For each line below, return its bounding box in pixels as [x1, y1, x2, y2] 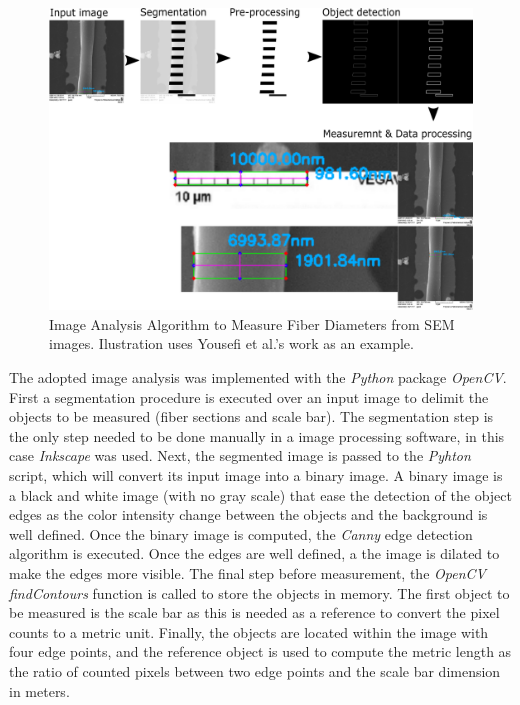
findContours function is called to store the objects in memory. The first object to [9, 582, 510, 603]
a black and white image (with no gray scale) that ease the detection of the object [9, 484, 512, 505]
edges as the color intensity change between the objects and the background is [9, 504, 488, 525]
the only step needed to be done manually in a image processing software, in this [9, 425, 505, 446]
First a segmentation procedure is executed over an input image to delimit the [9, 386, 489, 407]
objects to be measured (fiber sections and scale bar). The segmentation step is [9, 406, 494, 427]
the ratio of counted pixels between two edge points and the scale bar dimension [9, 660, 501, 681]
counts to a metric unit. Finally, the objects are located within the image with [9, 621, 489, 642]
